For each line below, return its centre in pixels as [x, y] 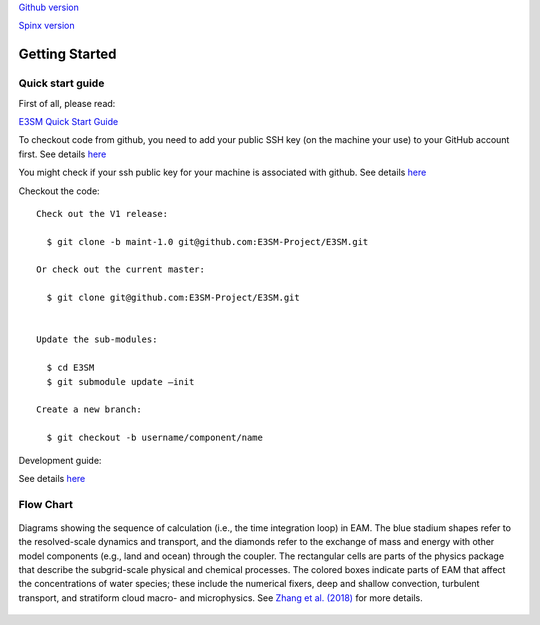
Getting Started [67, 54]
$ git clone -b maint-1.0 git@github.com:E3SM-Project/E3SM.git [207, 241]
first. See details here [62, 154]
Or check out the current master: [120, 269]
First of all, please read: [67, 103]
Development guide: [60, 460]
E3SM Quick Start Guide [68, 121]
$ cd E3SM [70, 368]
